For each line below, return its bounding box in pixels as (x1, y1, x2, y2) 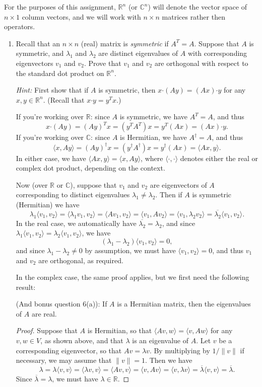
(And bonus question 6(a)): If (16, 298, 107, 309)
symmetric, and (16, 48, 64, 58)
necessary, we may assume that (16, 355, 112, 365)
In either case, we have (16, 152, 86, 163)
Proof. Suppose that (16, 325, 78, 336)
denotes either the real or (180, 152, 258, 163)
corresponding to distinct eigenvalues (16, 189, 130, 200)
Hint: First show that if (16, 85, 89, 95)
